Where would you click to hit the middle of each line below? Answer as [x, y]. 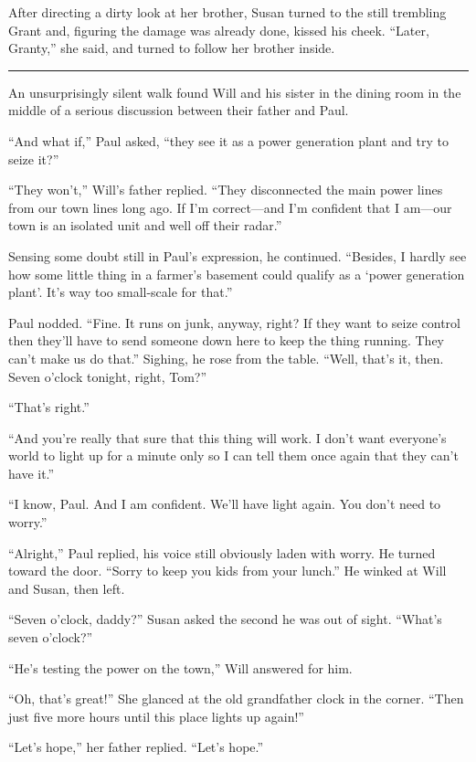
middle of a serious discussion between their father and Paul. [179, 110]
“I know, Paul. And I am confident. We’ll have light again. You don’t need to [225, 504]
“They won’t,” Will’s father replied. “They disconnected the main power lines [226, 190]
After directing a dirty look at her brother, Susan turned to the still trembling [227, 12]
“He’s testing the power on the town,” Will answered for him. [180, 667]
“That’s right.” [49, 407]
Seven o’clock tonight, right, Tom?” [108, 376]
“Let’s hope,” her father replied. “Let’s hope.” [136, 747]
